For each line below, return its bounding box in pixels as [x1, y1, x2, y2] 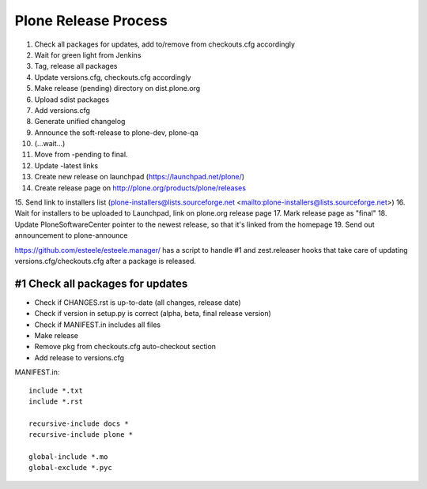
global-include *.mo [28, 452, 108, 461]
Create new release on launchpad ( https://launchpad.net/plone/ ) [34, 172, 245, 182]
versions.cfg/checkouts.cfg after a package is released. [14, 256, 197, 265]
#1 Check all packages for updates [14, 276, 188, 290]
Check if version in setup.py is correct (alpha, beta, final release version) [34, 309, 272, 318]
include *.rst [28, 397, 83, 406]
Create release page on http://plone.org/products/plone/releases [34, 182, 247, 193]
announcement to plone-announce [14, 231, 128, 240]
